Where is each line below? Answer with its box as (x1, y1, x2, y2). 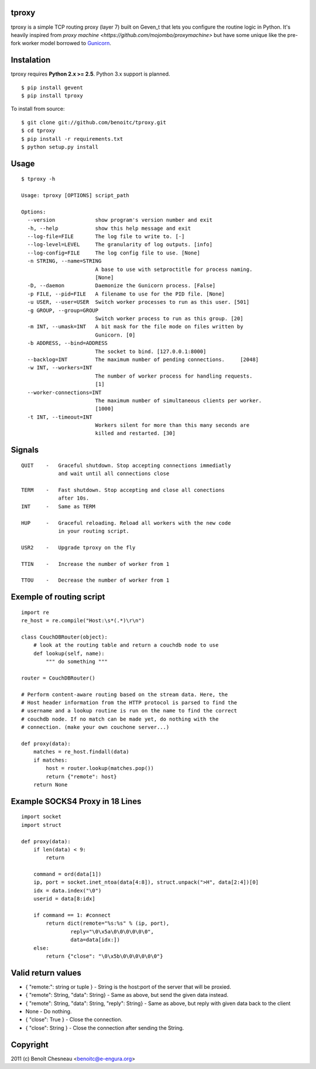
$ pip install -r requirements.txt (21, 135, 123, 142)
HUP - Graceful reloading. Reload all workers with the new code (21, 520, 231, 526)
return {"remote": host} (46, 773, 117, 780)
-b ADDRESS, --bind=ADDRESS (27, 340, 108, 347)
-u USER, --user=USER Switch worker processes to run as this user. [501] (27, 299, 250, 306)
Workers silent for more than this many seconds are (95, 422, 250, 429)
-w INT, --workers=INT (27, 364, 92, 371)
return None (33, 781, 68, 788)
